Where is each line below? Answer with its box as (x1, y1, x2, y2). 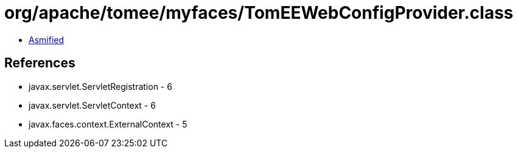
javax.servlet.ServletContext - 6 (29, 100, 156, 110)
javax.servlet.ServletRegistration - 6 (29, 81, 172, 92)
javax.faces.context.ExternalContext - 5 (29, 118, 187, 129)
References (4, 55, 75, 71)
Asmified (29, 34, 65, 45)
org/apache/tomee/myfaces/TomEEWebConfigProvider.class (4, 2, 514, 23)
